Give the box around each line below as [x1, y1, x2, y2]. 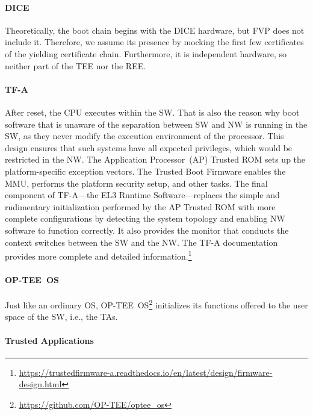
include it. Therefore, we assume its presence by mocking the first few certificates [5, 36, 304, 48]
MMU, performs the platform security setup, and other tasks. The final [5, 176, 268, 189]
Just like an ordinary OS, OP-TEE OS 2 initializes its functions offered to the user [5, 297, 308, 311]
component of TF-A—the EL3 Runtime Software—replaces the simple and [5, 189, 280, 201]
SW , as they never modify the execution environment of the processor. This [5, 129, 284, 142]
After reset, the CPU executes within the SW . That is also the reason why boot [5, 105, 300, 118]
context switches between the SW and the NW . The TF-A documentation [5, 236, 278, 248]
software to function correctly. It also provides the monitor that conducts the [5, 223, 289, 236]
